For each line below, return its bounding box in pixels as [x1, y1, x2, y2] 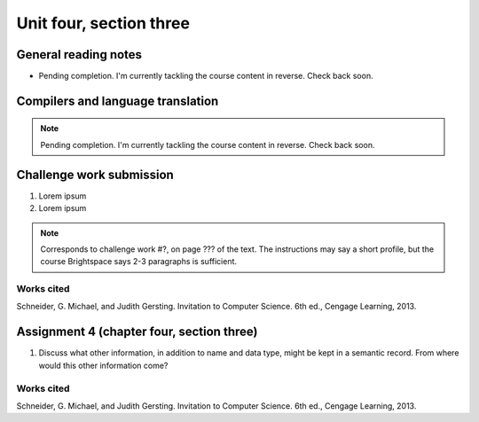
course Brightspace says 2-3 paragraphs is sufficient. [40, 256, 238, 267]
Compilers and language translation [16, 93, 219, 108]
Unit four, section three [16, 13, 191, 33]
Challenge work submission [16, 167, 175, 182]
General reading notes [16, 47, 142, 62]
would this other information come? [38, 360, 169, 371]
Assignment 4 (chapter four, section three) [16, 324, 258, 340]
